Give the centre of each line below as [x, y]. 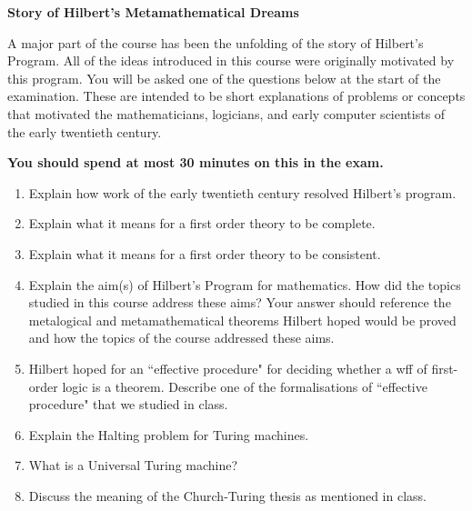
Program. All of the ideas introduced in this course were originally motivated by [231, 60]
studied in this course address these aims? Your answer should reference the [240, 302]
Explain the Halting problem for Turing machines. [169, 434]
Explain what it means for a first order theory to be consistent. [205, 253]
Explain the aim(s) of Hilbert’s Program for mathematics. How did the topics [245, 284]
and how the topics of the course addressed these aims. [181, 338]
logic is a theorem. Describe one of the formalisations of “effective [245, 386]
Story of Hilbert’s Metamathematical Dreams [153, 12]
